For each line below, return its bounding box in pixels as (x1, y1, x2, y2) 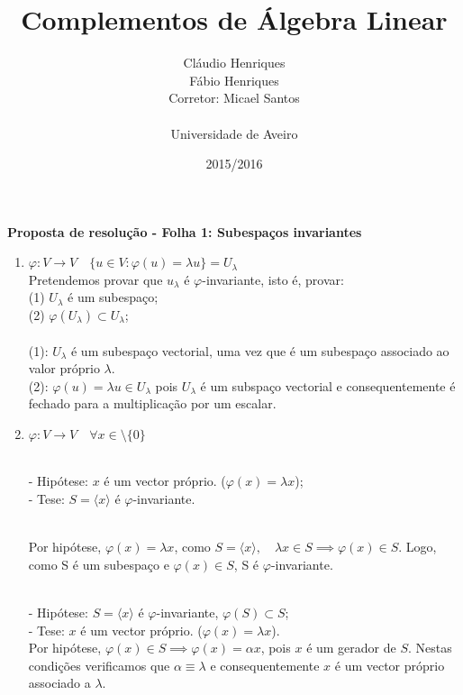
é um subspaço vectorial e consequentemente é (200, 376, 456, 395)
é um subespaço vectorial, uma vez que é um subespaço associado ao (70, 341, 449, 360)
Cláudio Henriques (183, 53, 286, 72)
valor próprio (28, 359, 100, 378)
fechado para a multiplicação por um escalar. (28, 394, 277, 413)
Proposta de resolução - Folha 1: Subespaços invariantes (7, 222, 362, 241)
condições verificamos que (28, 655, 170, 674)
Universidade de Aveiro (170, 123, 298, 142)
